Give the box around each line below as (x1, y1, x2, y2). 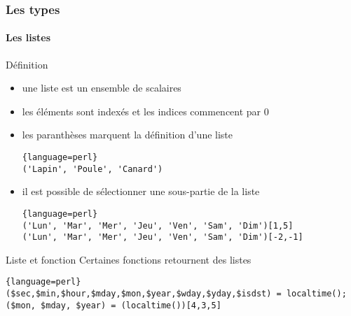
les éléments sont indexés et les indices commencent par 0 (22, 103, 269, 118)
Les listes (6, 30, 51, 45)
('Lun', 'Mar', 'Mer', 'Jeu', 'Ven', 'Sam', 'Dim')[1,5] (22, 220, 294, 231)
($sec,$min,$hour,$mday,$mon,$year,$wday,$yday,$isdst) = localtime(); (6, 289, 347, 299)
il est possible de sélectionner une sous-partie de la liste (22, 184, 260, 199)
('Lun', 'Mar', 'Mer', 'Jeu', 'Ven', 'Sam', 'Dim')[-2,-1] (22, 232, 303, 243)
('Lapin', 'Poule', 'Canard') (22, 164, 163, 174)
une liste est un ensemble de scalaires (22, 80, 181, 95)
